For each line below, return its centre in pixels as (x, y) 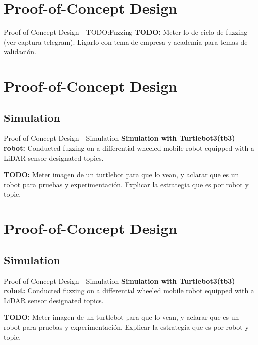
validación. (20, 52)
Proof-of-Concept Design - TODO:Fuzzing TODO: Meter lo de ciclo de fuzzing (126, 32)
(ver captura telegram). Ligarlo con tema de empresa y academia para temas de (126, 42)
